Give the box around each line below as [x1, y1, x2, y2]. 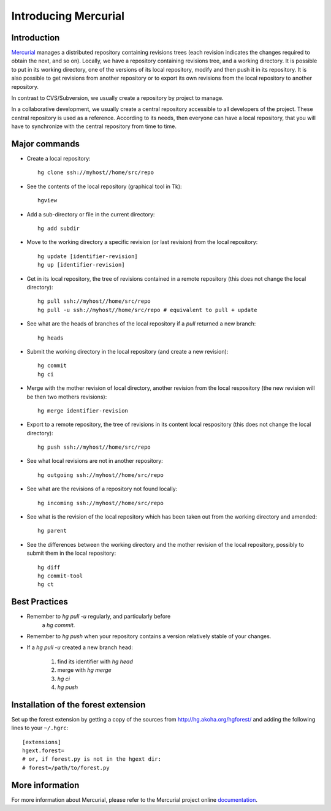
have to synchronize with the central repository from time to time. [11, 123, 177, 130]
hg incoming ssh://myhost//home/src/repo [37, 500, 164, 506]
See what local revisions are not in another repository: [26, 457, 164, 465]
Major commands [11, 139, 80, 149]
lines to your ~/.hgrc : [11, 724, 69, 732]
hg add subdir [37, 225, 80, 232]
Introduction [11, 32, 60, 43]
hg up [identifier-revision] [37, 261, 125, 268]
